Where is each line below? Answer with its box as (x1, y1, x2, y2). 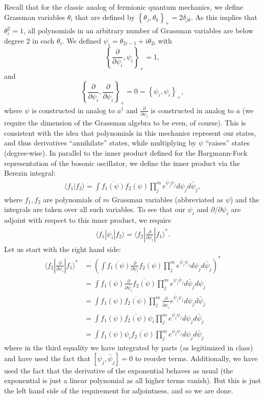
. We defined (62, 35, 102, 46)
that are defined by (75, 11, 135, 22)
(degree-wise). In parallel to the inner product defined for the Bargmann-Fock (4, 148, 248, 158)
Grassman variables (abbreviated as (111, 194, 223, 204)
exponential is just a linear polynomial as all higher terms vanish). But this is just (4, 375, 261, 386)
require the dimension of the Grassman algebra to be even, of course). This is (4, 117, 246, 128)
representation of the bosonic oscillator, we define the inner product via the (4, 157, 240, 168)
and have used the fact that (4, 352, 90, 363)
